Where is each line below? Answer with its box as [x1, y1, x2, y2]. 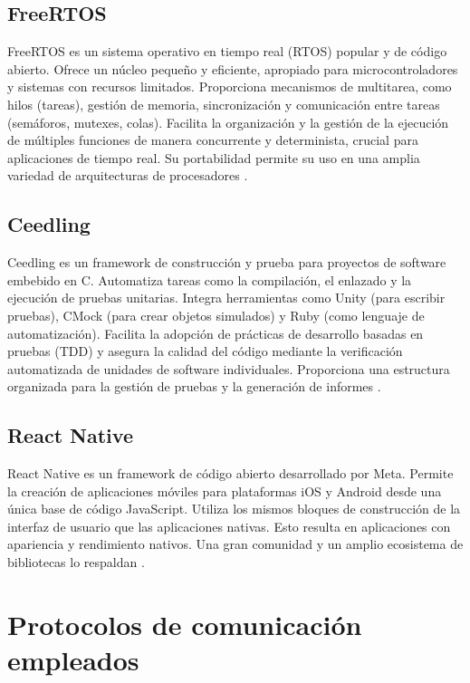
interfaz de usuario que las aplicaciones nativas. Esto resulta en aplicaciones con [7, 516, 451, 535]
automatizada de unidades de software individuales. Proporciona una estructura [7, 359, 450, 378]
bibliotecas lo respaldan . [7, 553, 145, 572]
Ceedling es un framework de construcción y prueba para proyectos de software [7, 253, 446, 272]
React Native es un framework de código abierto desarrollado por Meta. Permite [7, 464, 454, 483]
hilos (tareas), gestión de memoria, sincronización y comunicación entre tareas [7, 94, 440, 113]
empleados [7, 641, 139, 678]
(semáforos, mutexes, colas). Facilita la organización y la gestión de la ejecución [7, 112, 449, 131]
